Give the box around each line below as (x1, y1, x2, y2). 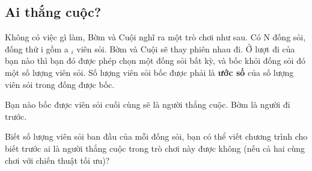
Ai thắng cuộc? (5, 2, 102, 21)
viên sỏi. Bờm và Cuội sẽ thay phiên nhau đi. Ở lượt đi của (76, 42, 295, 55)
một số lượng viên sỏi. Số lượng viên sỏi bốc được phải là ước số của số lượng (5, 66, 294, 78)
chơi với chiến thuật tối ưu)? (5, 154, 110, 166)
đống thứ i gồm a (5, 42, 69, 55)
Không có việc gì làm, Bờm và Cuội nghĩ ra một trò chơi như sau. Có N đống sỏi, (5, 31, 306, 43)
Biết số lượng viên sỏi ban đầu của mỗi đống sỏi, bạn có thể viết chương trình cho (5, 130, 308, 143)
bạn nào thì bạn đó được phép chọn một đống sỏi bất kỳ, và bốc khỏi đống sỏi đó (5, 54, 305, 67)
